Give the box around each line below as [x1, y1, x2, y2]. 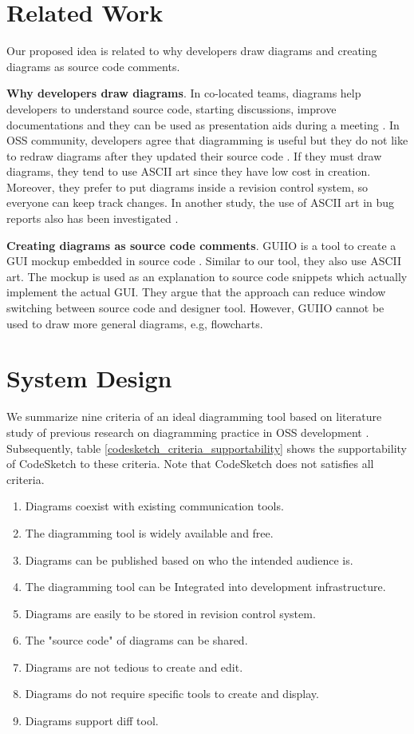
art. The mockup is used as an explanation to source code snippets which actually [6, 268, 408, 284]
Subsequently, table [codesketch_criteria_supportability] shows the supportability [6, 439, 407, 456]
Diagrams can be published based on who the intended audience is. [25, 551, 353, 568]
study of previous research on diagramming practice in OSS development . [6, 423, 369, 440]
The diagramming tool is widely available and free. [25, 524, 274, 541]
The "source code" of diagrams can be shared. [25, 632, 248, 649]
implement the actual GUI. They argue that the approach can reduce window [6, 284, 386, 300]
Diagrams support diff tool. [25, 712, 159, 729]
